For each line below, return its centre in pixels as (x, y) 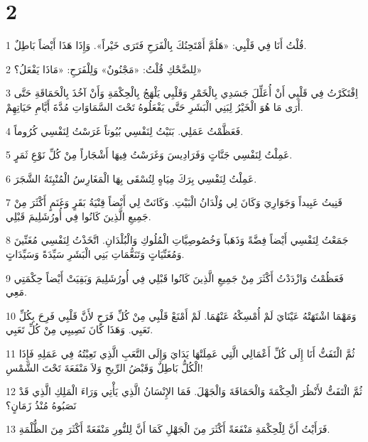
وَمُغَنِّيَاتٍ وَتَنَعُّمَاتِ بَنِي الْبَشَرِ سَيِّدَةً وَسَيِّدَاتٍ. (95, 254)
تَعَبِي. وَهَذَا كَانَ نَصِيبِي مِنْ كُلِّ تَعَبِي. (80, 329)
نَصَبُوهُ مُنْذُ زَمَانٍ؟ (41, 405)
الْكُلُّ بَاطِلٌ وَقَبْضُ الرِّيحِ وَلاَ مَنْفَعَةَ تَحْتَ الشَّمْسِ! (104, 367)
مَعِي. (16, 292)
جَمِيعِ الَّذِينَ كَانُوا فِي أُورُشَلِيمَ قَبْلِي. (79, 216)
